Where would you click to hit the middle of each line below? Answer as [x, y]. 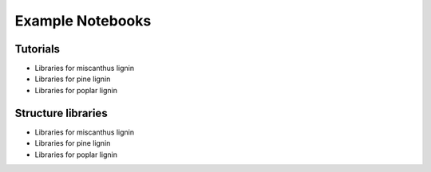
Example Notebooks [83, 21]
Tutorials [37, 49]
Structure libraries [61, 113]
